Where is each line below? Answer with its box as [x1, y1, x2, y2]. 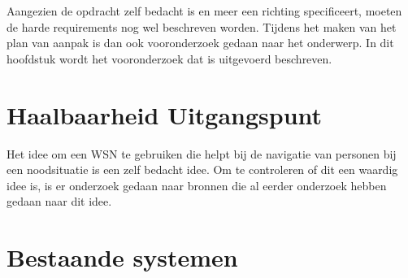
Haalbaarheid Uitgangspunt [7, 98, 323, 131]
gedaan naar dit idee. [7, 193, 112, 210]
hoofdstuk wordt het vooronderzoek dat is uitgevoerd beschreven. [7, 50, 332, 67]
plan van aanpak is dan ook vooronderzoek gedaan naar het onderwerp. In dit [7, 34, 394, 51]
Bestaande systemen [7, 241, 238, 274]
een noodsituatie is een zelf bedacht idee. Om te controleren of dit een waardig [7, 161, 398, 178]
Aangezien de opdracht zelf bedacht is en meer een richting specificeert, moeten [7, 2, 402, 19]
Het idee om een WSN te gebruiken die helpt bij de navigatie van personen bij [7, 145, 397, 162]
